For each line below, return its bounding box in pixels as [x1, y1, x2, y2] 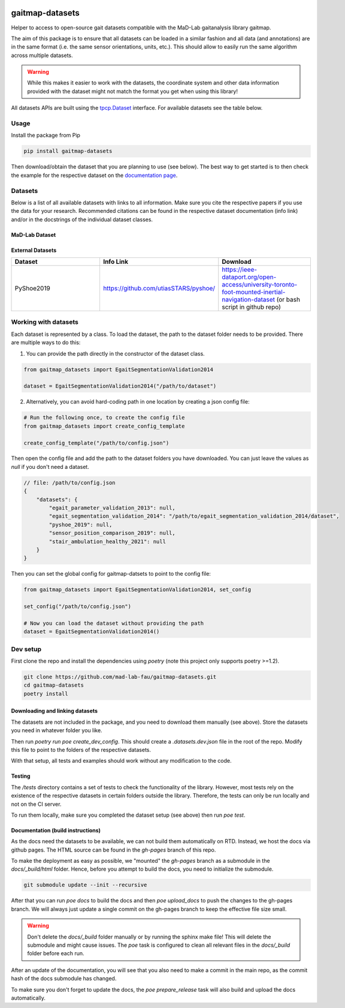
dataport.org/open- [222, 273, 277, 281]
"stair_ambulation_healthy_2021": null [49, 538, 166, 545]
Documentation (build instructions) [11, 826, 101, 834]
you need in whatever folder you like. [11, 727, 102, 734]
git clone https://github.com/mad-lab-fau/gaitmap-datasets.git [23, 673, 217, 681]
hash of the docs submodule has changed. [11, 975, 117, 982]
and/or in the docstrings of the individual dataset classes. [11, 216, 153, 223]
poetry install [23, 690, 68, 697]
